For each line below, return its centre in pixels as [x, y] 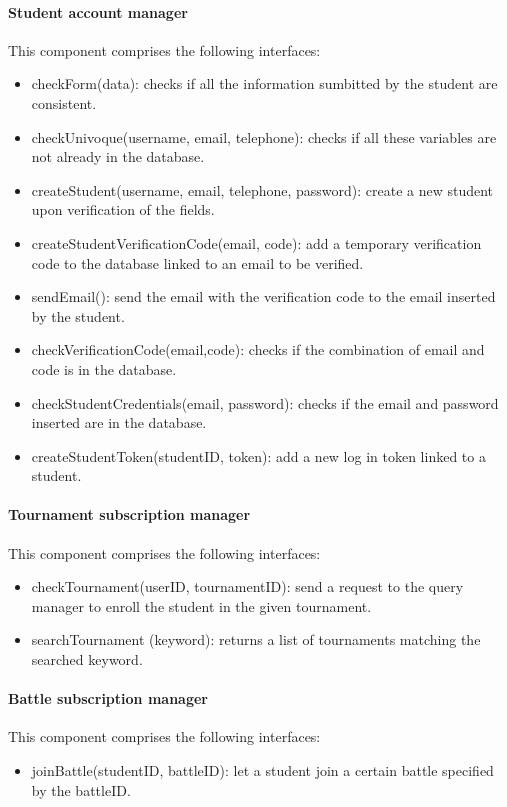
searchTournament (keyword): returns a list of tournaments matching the [256, 639]
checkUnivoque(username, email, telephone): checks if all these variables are [264, 136]
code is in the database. [104, 368]
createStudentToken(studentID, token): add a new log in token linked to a [258, 455]
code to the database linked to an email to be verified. [197, 262]
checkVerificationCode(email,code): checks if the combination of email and [258, 349]
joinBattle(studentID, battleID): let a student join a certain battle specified [262, 770]
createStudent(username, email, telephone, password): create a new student [262, 189]
